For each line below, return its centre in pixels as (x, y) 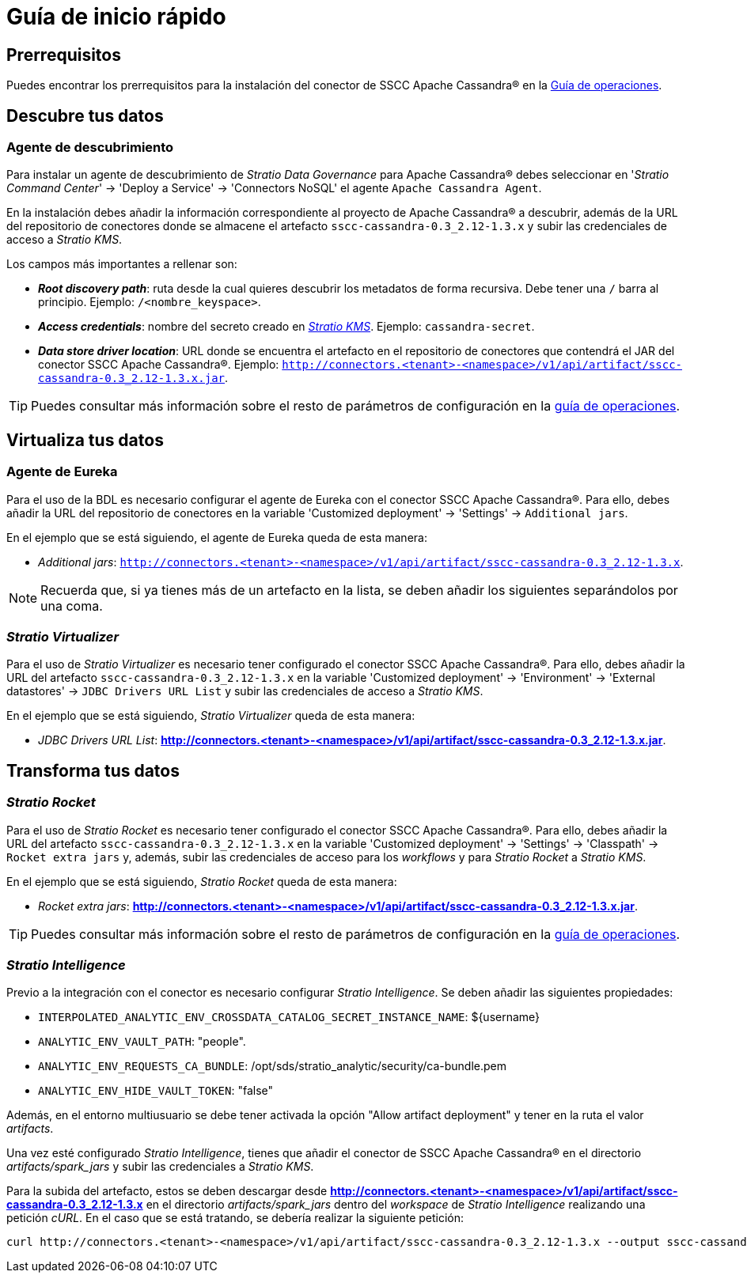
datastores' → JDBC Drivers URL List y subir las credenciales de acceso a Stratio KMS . (245, 691)
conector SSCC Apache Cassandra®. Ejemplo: (159, 365)
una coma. (72, 605)
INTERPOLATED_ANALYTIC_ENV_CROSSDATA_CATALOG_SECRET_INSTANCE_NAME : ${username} (289, 1017)
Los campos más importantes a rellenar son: (122, 264)
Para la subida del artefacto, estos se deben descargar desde (167, 1191)
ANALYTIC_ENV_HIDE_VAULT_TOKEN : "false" (156, 1091)
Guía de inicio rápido (116, 17)
